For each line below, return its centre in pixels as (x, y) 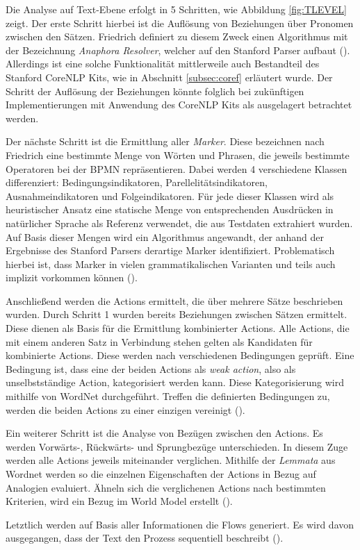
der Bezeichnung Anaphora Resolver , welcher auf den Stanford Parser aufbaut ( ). (178, 50)
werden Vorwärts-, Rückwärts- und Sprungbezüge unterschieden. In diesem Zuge (177, 446)
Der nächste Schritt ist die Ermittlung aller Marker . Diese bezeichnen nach (165, 141)
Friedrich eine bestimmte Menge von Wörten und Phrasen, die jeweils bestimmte (178, 155)
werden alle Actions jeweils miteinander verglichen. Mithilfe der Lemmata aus (171, 460)
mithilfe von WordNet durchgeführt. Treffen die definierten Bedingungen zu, (168, 396)
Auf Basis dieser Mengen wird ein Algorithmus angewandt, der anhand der (165, 236)
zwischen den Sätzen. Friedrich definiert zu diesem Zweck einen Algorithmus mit (177, 36)
